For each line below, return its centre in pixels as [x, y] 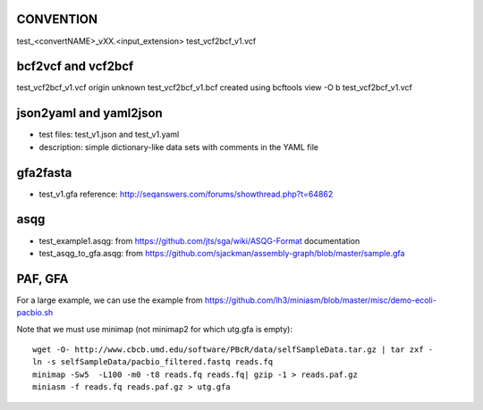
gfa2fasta [44, 173]
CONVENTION [57, 19]
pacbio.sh [35, 313]
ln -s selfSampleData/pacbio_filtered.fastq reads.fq [153, 362]
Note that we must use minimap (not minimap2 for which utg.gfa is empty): [154, 329]
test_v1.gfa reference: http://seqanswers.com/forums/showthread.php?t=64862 [186, 194]
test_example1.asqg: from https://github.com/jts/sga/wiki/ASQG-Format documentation [199, 240]
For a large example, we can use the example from [110, 300]
